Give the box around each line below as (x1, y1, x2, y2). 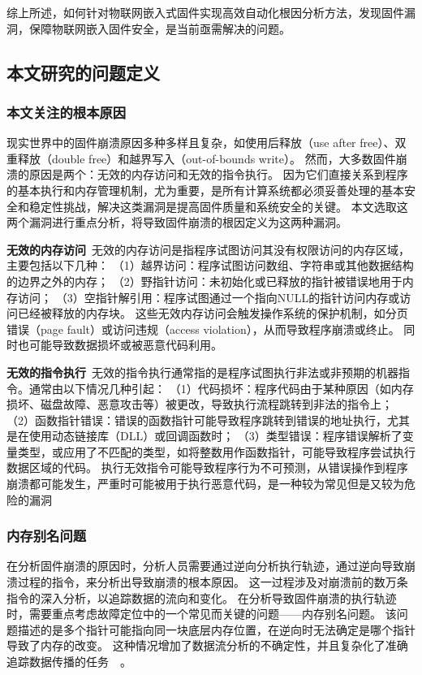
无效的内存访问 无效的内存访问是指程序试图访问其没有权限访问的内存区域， (6, 240, 410, 257)
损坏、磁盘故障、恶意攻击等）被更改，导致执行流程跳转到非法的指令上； (6, 396, 393, 413)
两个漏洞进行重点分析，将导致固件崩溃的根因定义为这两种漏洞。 (6, 214, 347, 231)
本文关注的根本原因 (6, 102, 127, 122)
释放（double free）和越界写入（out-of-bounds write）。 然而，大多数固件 (17, 149, 396, 167)
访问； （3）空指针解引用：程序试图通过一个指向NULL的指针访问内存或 (17, 288, 400, 305)
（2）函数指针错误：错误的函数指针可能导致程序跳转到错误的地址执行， (6, 411, 387, 428)
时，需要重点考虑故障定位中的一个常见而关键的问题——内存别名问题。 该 (6, 605, 397, 622)
